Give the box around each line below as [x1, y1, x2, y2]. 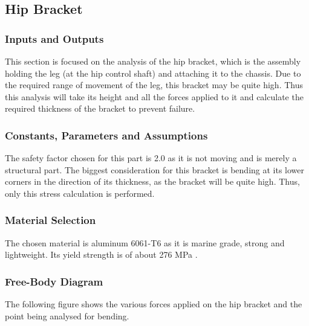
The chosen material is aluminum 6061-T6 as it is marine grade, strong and [5, 236, 285, 249]
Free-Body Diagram [5, 273, 103, 289]
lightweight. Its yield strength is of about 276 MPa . [5, 248, 198, 261]
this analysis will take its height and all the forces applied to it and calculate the [5, 90, 304, 103]
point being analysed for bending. [5, 309, 129, 322]
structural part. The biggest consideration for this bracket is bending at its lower [5, 163, 305, 176]
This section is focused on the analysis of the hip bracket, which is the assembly [5, 55, 301, 67]
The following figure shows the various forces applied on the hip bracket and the [5, 298, 302, 310]
